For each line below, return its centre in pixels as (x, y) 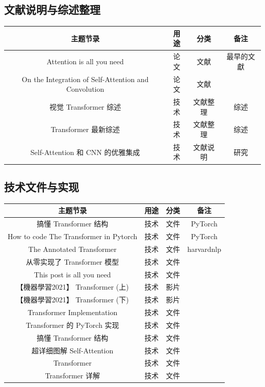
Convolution (85, 89)
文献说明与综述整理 (52, 9)
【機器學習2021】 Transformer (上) (72, 287)
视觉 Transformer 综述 (85, 106)
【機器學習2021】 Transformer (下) (72, 300)
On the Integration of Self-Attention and (85, 79)
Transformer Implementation (73, 312)
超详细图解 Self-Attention (73, 350)
